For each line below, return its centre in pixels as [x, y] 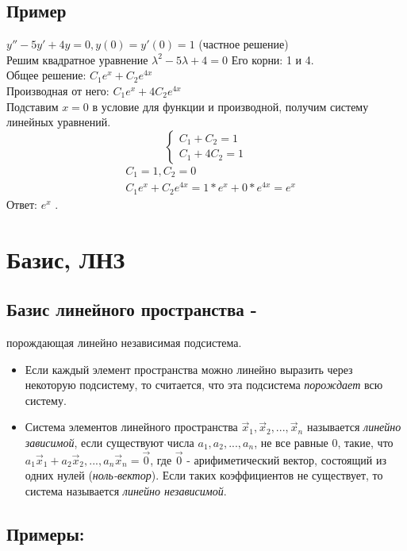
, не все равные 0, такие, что [324, 442]
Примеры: [46, 533]
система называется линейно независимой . [126, 490]
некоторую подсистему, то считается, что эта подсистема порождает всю [204, 385]
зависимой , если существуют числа [109, 442]
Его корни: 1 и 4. [273, 59]
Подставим [33, 106]
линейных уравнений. [59, 122]
